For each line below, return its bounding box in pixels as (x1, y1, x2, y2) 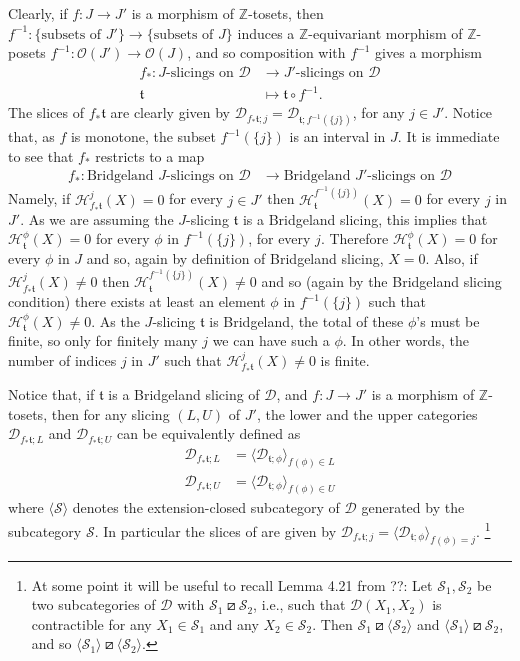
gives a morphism (375, 42, 482, 63)
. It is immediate (397, 126, 500, 147)
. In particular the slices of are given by (94, 520, 337, 541)
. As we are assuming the (20, 208, 174, 229)
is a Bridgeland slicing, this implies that (242, 208, 488, 229)
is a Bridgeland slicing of (108, 384, 260, 404)
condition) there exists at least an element (8, 291, 266, 312)
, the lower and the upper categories (256, 403, 478, 424)
